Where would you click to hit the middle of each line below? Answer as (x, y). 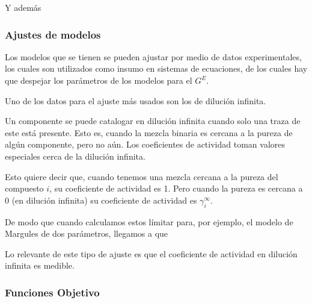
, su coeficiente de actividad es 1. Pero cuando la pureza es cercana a (176, 188)
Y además (23, 7)
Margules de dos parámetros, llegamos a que (87, 233)
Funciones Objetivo (52, 292)
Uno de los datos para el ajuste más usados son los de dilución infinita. (136, 100)
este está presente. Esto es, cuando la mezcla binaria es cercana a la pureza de (149, 132)
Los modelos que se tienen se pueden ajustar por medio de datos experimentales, (153, 56)
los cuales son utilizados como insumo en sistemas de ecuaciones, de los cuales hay (156, 68)
